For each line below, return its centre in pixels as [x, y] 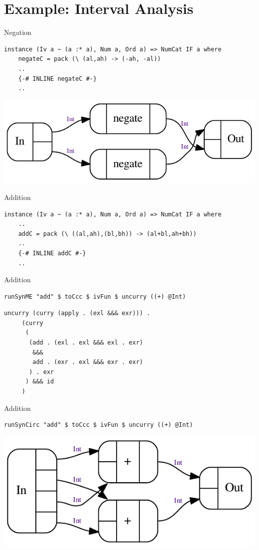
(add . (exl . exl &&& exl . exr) [86, 343]
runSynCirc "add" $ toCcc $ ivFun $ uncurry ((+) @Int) [99, 425]
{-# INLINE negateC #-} [58, 79]
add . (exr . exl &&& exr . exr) [88, 362]
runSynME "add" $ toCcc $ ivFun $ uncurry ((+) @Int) [95, 296]
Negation [18, 32]
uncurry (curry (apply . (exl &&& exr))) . [77, 313]
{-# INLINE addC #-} [52, 253]
